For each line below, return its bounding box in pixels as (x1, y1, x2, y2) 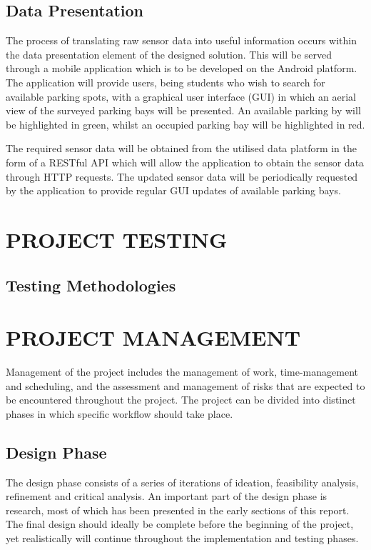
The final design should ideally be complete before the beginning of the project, (6, 516, 354, 531)
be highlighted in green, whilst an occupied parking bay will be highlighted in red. (6, 116, 365, 131)
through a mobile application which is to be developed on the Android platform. (6, 61, 357, 76)
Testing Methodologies (6, 274, 176, 296)
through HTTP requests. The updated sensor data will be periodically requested (6, 169, 358, 184)
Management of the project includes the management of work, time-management (6, 364, 359, 379)
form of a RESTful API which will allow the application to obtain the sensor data (6, 154, 365, 169)
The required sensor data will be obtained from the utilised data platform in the (6, 141, 357, 156)
